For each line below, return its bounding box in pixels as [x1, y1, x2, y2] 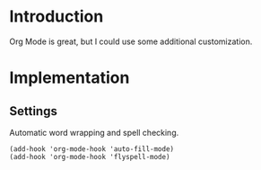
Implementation [9, 67, 130, 88]
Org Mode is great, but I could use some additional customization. [9, 36, 253, 47]
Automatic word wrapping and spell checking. [9, 127, 179, 138]
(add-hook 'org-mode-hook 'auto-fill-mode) [9, 144, 175, 154]
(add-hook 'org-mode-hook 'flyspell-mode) [9, 152, 170, 161]
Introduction [9, 6, 104, 27]
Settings [9, 103, 58, 119]
